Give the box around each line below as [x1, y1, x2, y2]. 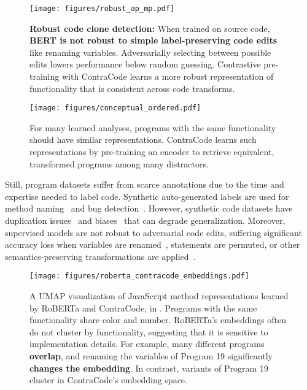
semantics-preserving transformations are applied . [5, 250, 196, 262]
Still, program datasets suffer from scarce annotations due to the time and [5, 178, 284, 191]
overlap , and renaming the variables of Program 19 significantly [29, 350, 273, 362]
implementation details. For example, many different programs [29, 337, 265, 350]
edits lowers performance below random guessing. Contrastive [29, 58, 261, 71]
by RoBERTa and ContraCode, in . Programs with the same [29, 301, 257, 314]
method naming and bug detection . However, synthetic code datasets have [5, 202, 293, 215]
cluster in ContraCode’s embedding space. [29, 373, 187, 386]
